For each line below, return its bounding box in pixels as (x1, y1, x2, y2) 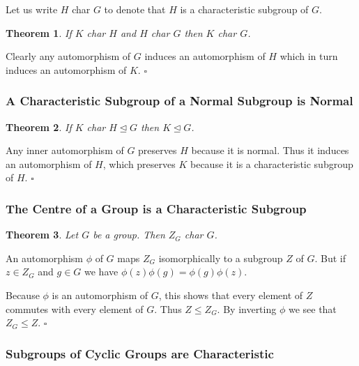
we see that (288, 301, 337, 316)
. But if (314, 250, 346, 265)
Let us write (6, 2, 58, 16)
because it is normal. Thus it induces (191, 143, 349, 158)
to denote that (104, 2, 166, 16)
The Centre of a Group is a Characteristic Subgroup (6, 199, 307, 217)
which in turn (280, 49, 338, 63)
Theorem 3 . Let (6, 227, 79, 242)
